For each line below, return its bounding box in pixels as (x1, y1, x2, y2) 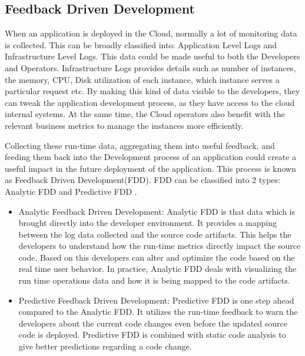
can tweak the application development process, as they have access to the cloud (5, 96, 295, 108)
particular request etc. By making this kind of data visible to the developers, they (5, 85, 300, 97)
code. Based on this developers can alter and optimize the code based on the (18, 251, 295, 263)
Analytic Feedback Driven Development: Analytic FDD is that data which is (18, 205, 295, 217)
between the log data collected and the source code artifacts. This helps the (18, 228, 291, 240)
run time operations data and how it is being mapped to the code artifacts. (18, 274, 290, 287)
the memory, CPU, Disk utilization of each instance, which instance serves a (5, 73, 280, 85)
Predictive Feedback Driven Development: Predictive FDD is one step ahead (18, 294, 294, 306)
